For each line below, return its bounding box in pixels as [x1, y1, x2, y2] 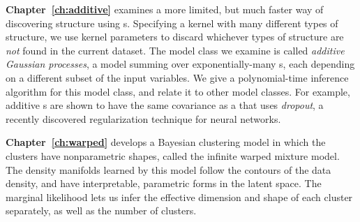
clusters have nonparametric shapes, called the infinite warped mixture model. [6, 148, 340, 163]
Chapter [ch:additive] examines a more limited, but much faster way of [6, 2, 324, 16]
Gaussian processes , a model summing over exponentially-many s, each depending [6, 57, 355, 71]
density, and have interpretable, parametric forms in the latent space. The [6, 176, 322, 191]
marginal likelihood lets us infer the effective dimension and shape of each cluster [6, 189, 353, 204]
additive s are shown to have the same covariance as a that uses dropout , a [6, 98, 324, 112]
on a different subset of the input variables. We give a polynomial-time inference [6, 70, 349, 84]
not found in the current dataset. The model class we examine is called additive [6, 43, 345, 57]
